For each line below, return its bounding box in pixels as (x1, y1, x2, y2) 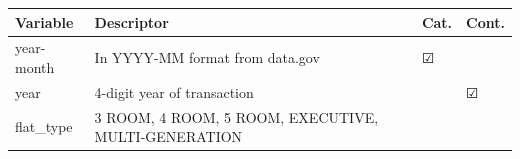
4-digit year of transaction (94, 81, 254, 102)
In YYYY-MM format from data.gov (94, 47, 320, 68)
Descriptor (94, 11, 169, 32)
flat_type (15, 116, 73, 137)
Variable (15, 11, 74, 32)
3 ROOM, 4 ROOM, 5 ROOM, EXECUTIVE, (94, 106, 379, 127)
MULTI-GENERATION (94, 126, 243, 147)
